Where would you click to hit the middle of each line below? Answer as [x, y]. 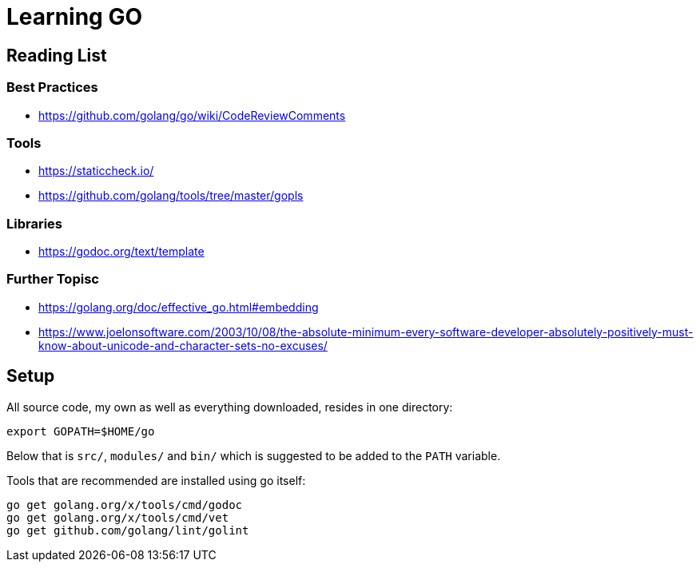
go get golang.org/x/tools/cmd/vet [118, 517]
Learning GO [75, 17]
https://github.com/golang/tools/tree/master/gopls [171, 196]
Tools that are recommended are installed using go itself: [156, 480]
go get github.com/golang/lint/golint [128, 530]
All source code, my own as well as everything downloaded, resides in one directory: [230, 407]
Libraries [35, 223]
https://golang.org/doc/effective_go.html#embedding [179, 307]
